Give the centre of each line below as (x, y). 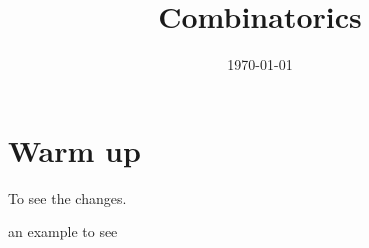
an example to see (63, 231)
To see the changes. (67, 197)
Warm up (74, 149)
